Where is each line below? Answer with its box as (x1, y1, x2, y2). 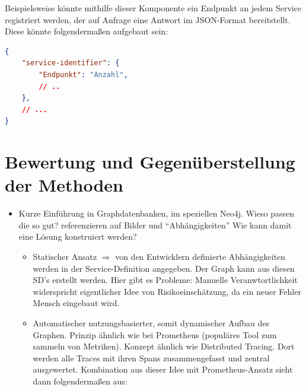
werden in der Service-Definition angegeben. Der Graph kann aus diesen (33, 262, 295, 274)
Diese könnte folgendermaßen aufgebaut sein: (5, 25, 168, 37)
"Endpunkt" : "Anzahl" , (39, 70, 128, 79)
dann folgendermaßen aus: (33, 374, 128, 387)
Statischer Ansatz (33, 250, 97, 263)
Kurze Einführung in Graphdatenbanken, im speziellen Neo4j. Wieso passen (18, 207, 295, 220)
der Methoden (5, 173, 123, 197)
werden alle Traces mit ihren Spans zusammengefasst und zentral (33, 351, 270, 364)
